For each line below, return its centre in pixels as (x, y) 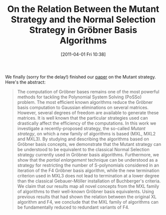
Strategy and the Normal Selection (83, 20)
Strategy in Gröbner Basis (83, 30)
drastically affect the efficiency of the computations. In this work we (87, 123)
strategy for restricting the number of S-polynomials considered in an (88, 165)
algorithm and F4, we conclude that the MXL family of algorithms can (88, 202)
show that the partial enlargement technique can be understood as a (87, 160)
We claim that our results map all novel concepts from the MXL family (88, 186)
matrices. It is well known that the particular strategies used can (83, 118)
